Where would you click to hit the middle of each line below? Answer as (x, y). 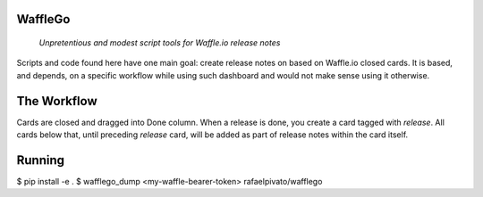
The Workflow (57, 101)
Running (41, 160)
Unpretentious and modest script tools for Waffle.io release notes (160, 43)
